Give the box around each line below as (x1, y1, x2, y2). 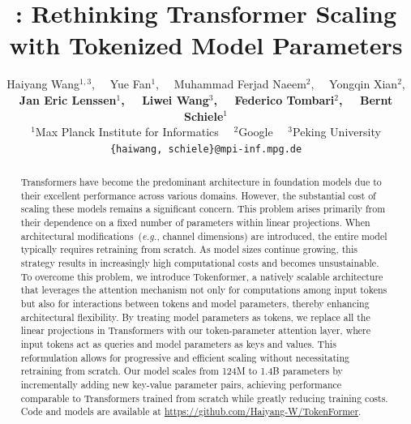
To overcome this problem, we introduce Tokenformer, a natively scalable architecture (20, 269, 383, 283)
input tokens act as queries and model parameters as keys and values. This (20, 337, 336, 351)
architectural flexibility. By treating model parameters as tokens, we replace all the (20, 310, 370, 323)
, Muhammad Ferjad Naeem (156, 75, 306, 92)
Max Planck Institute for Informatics (35, 123, 219, 140)
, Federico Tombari (213, 91, 335, 108)
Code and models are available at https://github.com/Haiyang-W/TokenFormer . (20, 405, 362, 418)
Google (238, 123, 273, 140)
